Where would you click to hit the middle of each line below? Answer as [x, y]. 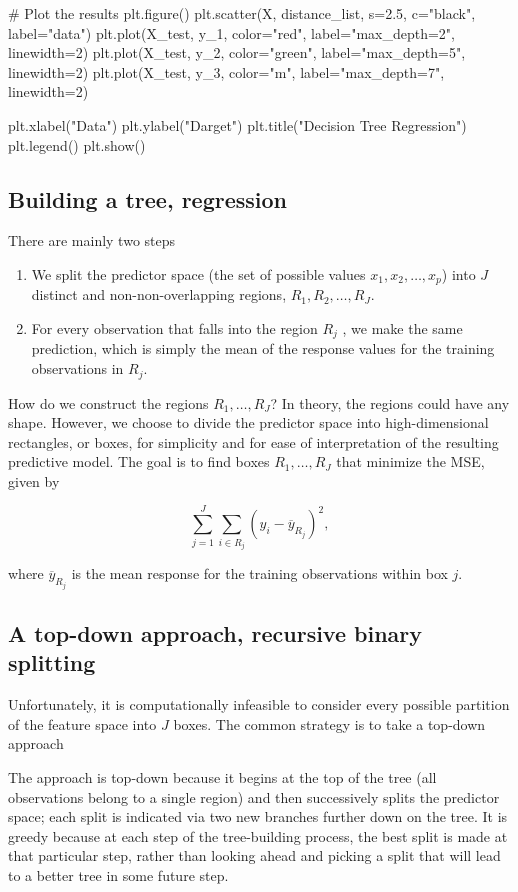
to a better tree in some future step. [118, 875]
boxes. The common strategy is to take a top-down [329, 723]
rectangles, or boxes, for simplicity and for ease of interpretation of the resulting [253, 441]
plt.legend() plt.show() [77, 144]
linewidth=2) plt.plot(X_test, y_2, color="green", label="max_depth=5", [237, 52]
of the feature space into [82, 723]
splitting [52, 662]
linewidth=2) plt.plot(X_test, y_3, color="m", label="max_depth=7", [226, 71]
